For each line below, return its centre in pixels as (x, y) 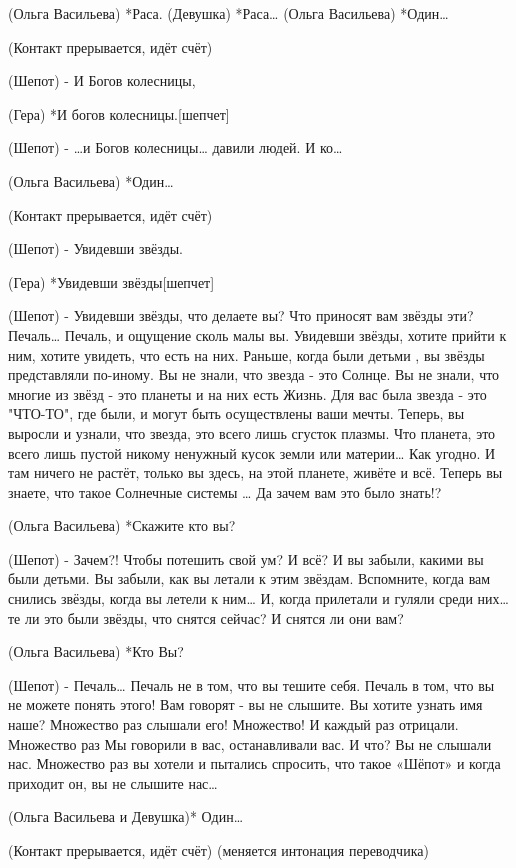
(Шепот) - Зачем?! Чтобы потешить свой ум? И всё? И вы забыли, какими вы (246, 558)
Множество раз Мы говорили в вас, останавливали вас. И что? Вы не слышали (250, 743)
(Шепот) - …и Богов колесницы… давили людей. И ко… (175, 147)
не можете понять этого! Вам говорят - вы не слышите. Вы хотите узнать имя (245, 704)
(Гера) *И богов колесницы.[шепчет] (119, 113)
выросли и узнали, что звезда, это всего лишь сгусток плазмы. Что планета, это (252, 432)
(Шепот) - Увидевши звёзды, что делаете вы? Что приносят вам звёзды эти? (241, 315)
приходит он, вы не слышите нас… (113, 782)
